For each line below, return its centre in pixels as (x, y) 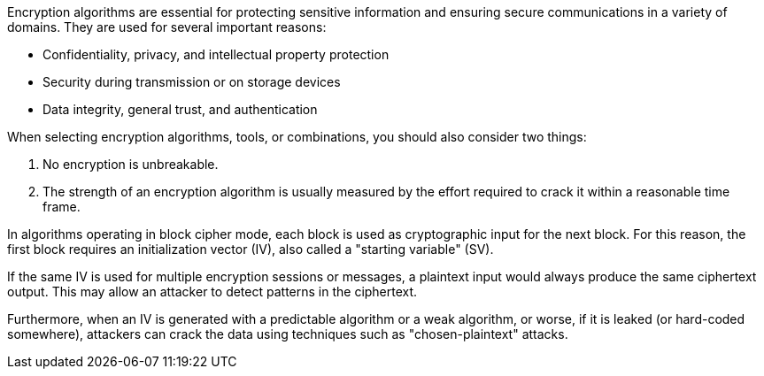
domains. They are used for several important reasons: (167, 27)
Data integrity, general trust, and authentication (180, 109)
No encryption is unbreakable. (131, 164)
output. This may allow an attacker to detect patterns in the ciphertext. (212, 292)
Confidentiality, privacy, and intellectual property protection (216, 54)
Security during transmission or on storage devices (192, 82)
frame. (62, 207)
